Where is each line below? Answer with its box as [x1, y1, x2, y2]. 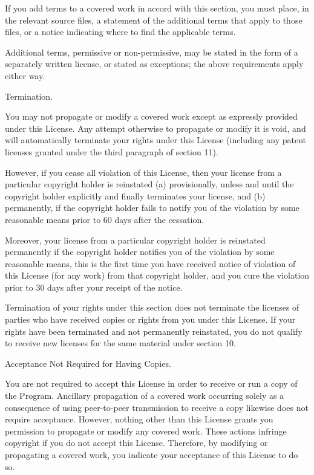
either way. [5, 69, 45, 82]
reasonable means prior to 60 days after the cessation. [5, 213, 204, 225]
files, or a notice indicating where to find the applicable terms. [5, 25, 236, 38]
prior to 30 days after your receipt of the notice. [5, 280, 183, 293]
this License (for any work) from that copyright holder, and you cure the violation [5, 269, 310, 282]
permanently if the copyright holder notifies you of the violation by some [5, 245, 275, 258]
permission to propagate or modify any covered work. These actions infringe [5, 424, 287, 437]
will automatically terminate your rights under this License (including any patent [5, 134, 307, 146]
